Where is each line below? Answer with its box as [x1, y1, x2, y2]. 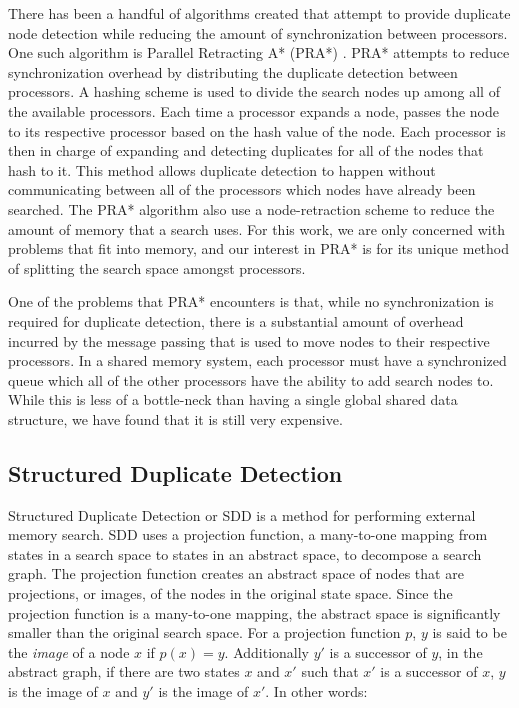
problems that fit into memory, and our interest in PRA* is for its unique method [8, 238, 510, 259]
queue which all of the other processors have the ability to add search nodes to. [8, 369, 494, 390]
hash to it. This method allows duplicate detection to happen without [8, 159, 436, 180]
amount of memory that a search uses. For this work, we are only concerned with [8, 218, 505, 239]
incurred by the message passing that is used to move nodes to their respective [8, 330, 490, 351]
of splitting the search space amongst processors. [8, 257, 306, 278]
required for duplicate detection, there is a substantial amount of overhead [8, 310, 464, 331]
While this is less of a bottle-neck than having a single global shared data [8, 389, 458, 410]
